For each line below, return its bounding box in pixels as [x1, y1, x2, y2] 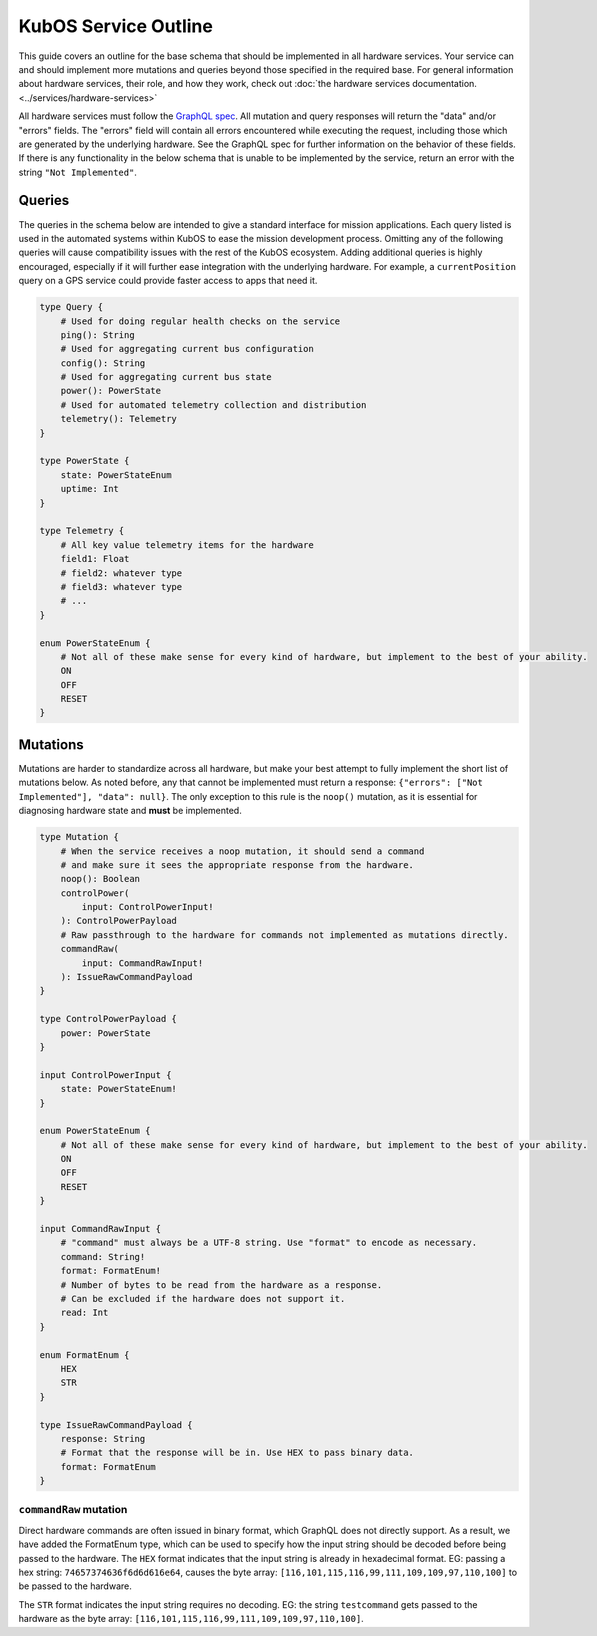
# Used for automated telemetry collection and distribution [60, 399, 367, 410]
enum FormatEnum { [39, 1349, 130, 1360]
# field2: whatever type [60, 567, 183, 579]
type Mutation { [39, 831, 120, 843]
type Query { [39, 301, 104, 313]
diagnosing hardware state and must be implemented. [18, 805, 242, 817]
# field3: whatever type [60, 581, 183, 592]
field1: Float [60, 553, 130, 565]
